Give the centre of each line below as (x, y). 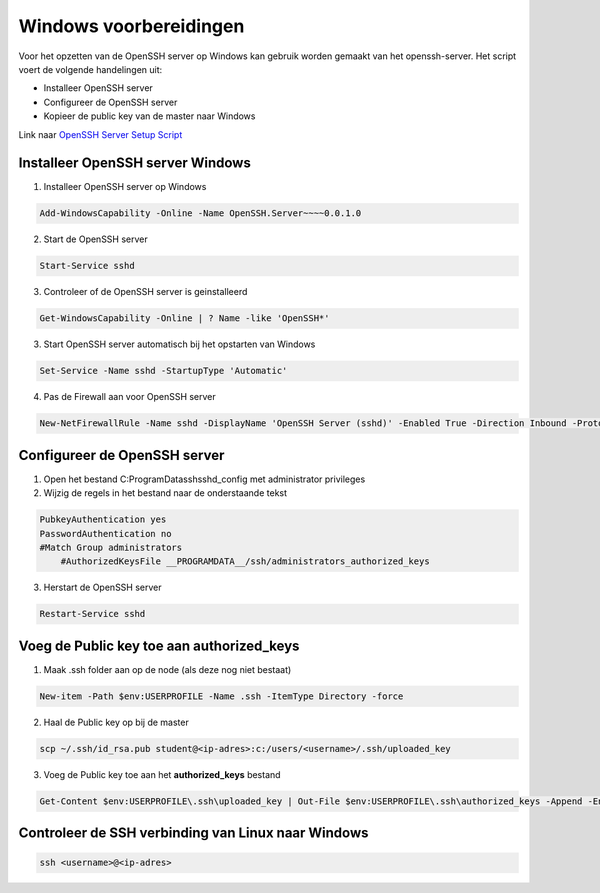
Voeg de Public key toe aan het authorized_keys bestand (162, 774)
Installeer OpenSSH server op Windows (125, 187)
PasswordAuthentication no (105, 533)
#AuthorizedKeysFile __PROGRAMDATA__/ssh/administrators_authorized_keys (245, 561)
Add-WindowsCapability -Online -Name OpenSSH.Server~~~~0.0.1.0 (200, 213)
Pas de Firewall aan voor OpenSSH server (130, 397)
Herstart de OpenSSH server (102, 587)
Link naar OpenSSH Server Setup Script (100, 134)
